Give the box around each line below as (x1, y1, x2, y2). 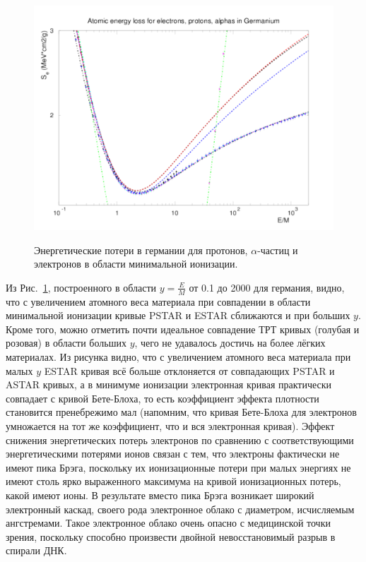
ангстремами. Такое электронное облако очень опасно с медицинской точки (6, 515, 331, 530)
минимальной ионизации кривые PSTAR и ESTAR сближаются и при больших (6, 308, 350, 323)
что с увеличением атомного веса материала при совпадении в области (6, 294, 311, 309)
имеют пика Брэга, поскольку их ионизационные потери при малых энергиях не (6, 460, 351, 474)
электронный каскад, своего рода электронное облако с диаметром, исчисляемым (6, 501, 355, 516)
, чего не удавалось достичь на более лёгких (134, 335, 326, 350)
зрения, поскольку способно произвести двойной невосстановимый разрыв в (6, 529, 336, 544)
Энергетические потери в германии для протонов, (34, 242, 248, 257)
